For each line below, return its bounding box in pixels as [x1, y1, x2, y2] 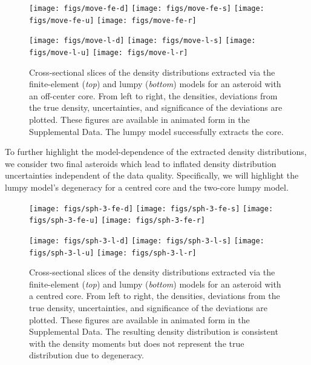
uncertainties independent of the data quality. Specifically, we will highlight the [5, 169, 299, 182]
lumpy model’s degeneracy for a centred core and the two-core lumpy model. [5, 180, 289, 193]
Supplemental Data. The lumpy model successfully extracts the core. [29, 125, 284, 137]
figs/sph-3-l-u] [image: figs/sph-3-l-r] [29, 248, 197, 257]
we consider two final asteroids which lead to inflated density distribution [5, 157, 277, 169]
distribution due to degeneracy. [29, 349, 144, 361]
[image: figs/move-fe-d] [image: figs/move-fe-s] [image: [29, 4, 264, 13]
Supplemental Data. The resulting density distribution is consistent [29, 325, 278, 338]
